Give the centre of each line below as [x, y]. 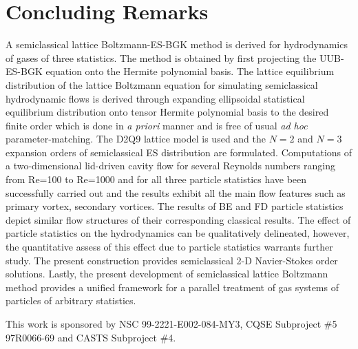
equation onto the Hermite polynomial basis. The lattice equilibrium [190, 71]
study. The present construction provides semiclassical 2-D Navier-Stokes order [172, 260]
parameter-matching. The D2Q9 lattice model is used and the [136, 139]
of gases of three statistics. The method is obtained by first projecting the [161, 57]
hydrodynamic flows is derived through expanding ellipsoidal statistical [155, 98]
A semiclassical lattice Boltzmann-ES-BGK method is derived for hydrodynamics [177, 44]
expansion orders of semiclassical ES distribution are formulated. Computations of [179, 152]
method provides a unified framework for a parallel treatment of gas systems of [172, 287]
